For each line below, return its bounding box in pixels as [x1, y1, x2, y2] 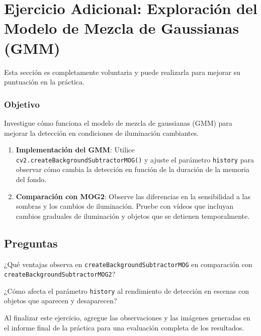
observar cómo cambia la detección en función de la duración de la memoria [16, 164, 249, 175]
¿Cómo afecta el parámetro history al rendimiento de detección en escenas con [4, 285, 249, 296]
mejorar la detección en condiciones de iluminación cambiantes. [4, 127, 199, 138]
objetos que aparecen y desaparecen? [4, 295, 117, 306]
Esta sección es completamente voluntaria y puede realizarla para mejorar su [4, 66, 240, 77]
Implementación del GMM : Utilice [16, 144, 135, 155]
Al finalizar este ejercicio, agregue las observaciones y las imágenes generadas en [4, 312, 250, 323]
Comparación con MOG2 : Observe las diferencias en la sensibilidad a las [16, 191, 250, 201]
